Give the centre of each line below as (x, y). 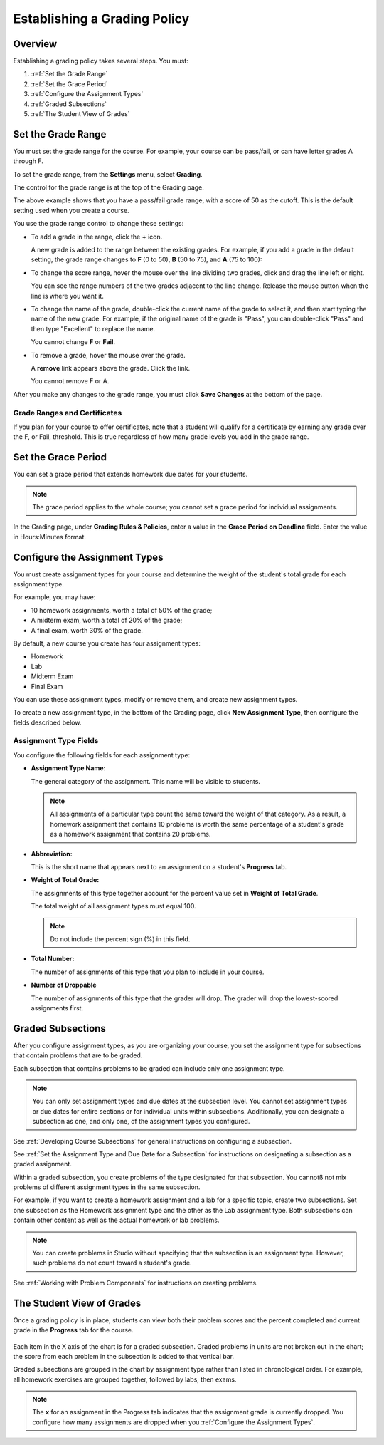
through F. (28, 161)
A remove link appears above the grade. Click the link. (111, 368)
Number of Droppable (64, 985)
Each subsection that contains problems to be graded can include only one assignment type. (149, 1068)
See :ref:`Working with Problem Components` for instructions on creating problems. (136, 1283)
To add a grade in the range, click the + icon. (97, 237)
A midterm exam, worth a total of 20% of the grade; (107, 621)
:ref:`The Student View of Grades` (80, 114)
